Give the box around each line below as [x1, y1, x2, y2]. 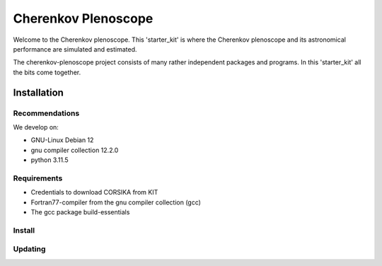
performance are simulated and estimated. [13, 45, 137, 53]
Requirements [13, 173, 63, 183]
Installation [13, 86, 64, 98]
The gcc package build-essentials [30, 207, 130, 216]
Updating [13, 244, 46, 254]
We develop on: [13, 122, 59, 131]
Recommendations [13, 108, 80, 118]
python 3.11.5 [30, 156, 69, 164]
